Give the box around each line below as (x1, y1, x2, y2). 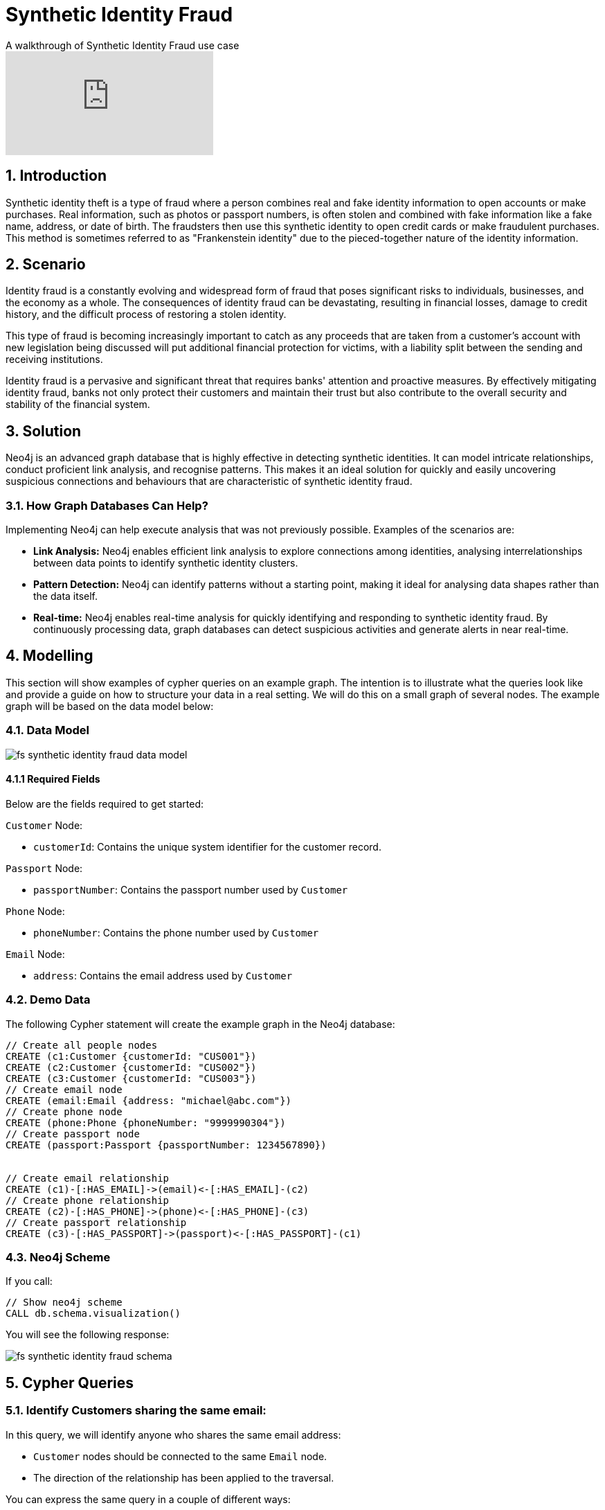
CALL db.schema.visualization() (6, 1308, 181, 1320)
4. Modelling (6, 647, 93, 665)
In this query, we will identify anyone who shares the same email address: (6, 1428, 341, 1441)
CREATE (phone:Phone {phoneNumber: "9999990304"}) (6, 1117, 286, 1128)
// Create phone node (6, 1105, 123, 1117)
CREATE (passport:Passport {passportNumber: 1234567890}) (6, 1139, 327, 1151)
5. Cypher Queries (6, 1374, 134, 1392)
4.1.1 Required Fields (6, 773, 100, 785)
